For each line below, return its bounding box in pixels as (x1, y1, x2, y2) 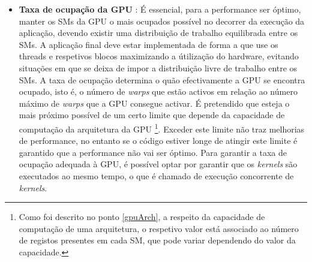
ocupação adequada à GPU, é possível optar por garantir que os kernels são (19, 158, 298, 170)
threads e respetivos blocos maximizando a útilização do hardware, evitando (19, 50, 299, 62)
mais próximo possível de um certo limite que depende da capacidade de (19, 109, 285, 121)
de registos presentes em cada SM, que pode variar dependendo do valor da (19, 234, 296, 246)
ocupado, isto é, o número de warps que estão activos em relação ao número (19, 85, 298, 98)
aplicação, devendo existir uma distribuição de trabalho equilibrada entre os (19, 26, 298, 39)
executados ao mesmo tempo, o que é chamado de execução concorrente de (19, 169, 294, 182)
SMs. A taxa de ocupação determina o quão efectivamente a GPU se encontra (19, 73, 305, 86)
